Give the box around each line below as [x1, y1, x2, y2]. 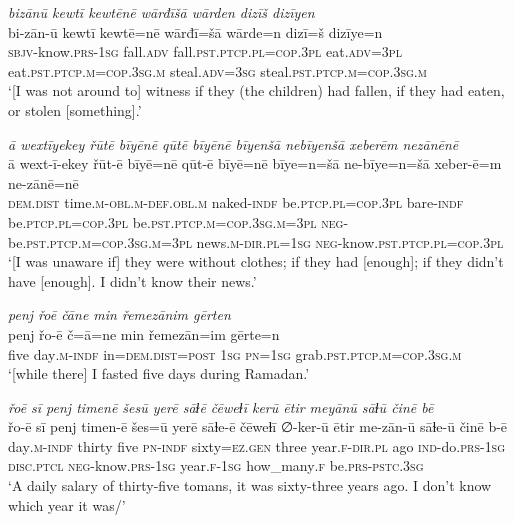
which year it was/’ [8, 494, 126, 515]
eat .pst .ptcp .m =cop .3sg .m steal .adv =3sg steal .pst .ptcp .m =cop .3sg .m [8, 60, 427, 81]
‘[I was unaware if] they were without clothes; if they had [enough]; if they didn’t [8, 251, 504, 272]
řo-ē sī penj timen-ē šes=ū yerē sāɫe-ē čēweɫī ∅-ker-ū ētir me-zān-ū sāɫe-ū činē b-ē [8, 416, 508, 437]
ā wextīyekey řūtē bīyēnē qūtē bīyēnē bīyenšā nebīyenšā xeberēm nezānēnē [8, 133, 459, 154]
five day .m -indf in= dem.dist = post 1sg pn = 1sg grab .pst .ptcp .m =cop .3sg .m [8, 343, 462, 364]
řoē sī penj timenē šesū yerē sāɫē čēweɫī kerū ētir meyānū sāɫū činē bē [8, 396, 434, 417]
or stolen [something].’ [8, 99, 142, 120]
